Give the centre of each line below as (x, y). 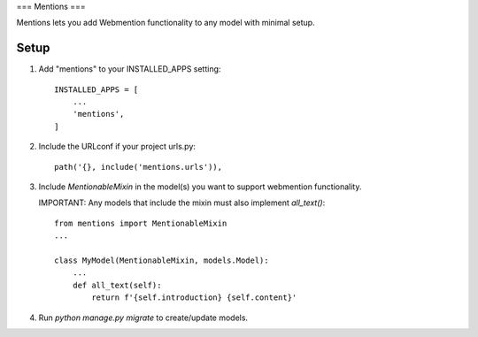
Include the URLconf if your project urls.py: (117, 147)
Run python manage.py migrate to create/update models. (143, 318)
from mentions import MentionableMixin (141, 223)
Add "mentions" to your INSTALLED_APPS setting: (130, 69)
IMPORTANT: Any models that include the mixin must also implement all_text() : (182, 203)
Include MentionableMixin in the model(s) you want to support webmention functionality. (200, 187)
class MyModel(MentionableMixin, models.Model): (162, 260)
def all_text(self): (117, 285)
